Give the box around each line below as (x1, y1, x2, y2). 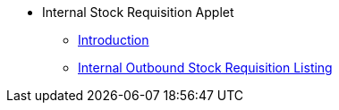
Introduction (78, 32, 149, 47)
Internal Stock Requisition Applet (42, 4, 234, 20)
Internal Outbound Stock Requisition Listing (78, 60, 333, 75)
